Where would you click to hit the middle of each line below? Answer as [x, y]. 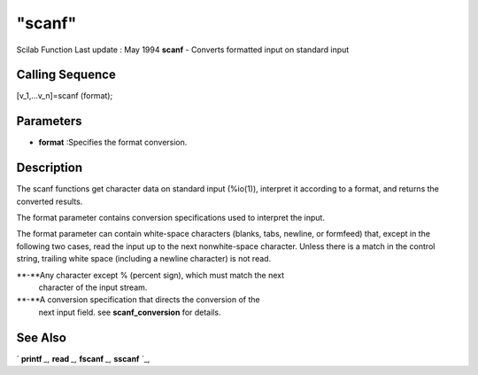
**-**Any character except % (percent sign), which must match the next [150, 275]
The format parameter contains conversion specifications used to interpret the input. [170, 218]
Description [50, 168]
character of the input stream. [93, 287]
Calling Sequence [66, 75]
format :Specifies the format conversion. [113, 143]
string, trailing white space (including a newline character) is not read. [144, 259]
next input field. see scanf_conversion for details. [130, 312]
